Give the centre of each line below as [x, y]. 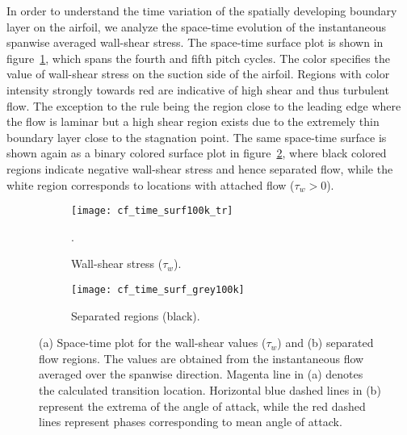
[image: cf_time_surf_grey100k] [158, 289]
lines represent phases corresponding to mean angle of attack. [191, 422]
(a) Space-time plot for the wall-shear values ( [153, 343]
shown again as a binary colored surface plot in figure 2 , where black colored [197, 153]
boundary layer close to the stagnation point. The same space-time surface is [197, 137]
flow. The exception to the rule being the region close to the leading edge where [204, 105]
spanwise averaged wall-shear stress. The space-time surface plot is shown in [195, 42]
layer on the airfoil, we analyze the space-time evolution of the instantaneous [197, 26]
